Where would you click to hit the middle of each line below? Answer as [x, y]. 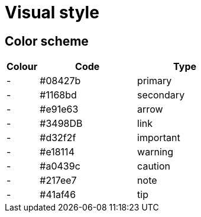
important [159, 138]
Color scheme [47, 41]
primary [155, 81]
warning [155, 152]
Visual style [52, 12]
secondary [161, 95]
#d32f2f [58, 138]
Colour [22, 67]
